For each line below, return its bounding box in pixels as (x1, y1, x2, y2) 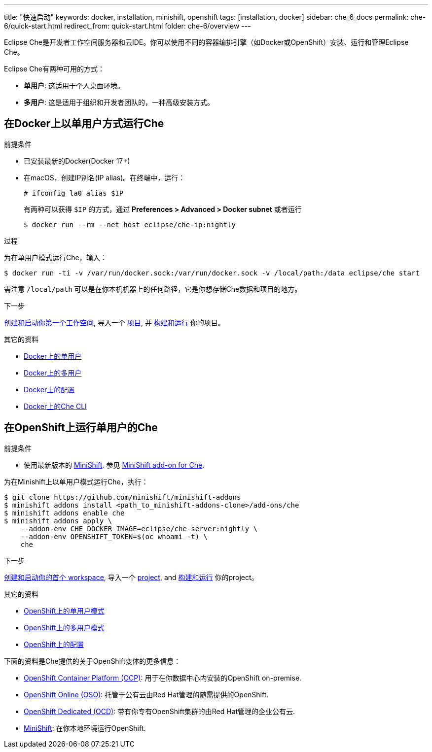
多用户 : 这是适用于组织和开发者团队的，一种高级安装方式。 (24, 98, 214, 106)
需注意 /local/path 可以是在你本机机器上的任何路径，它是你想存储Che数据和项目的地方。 (4, 284, 302, 293)
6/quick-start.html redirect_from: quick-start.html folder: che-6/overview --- (4, 22, 251, 30)
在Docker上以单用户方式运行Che (4, 117, 164, 130)
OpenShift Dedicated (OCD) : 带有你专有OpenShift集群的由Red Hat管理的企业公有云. (24, 707, 295, 716)
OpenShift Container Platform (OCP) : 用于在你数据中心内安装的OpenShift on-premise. (24, 673, 302, 682)
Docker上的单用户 (24, 351, 82, 360)
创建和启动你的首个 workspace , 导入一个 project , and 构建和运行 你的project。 (4, 573, 258, 581)
